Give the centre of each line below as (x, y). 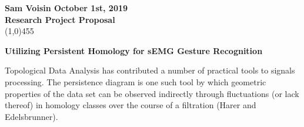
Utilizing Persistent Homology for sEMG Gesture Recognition (134, 50)
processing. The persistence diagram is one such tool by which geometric (136, 81)
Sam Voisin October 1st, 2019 (66, 8)
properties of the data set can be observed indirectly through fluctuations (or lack (152, 93)
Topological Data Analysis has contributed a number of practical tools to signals (150, 70)
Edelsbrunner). (31, 116)
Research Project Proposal (60, 19)
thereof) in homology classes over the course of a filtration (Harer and (131, 105)
